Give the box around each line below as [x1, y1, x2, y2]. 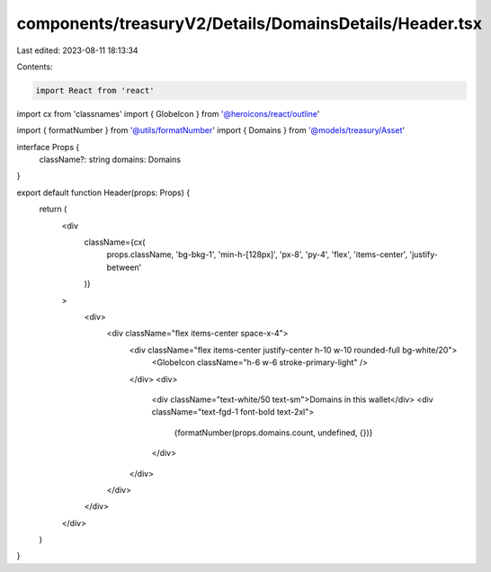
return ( [39, 203, 67, 215]
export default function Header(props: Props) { [16, 187, 191, 198]
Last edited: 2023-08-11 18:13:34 [16, 45, 138, 56]
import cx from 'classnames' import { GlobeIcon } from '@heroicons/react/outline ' [16, 108, 320, 119]
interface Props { [16, 141, 80, 152]
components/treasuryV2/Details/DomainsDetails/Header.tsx [16, 13, 483, 33]
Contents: [16, 61, 53, 72]
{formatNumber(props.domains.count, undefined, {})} [174, 427, 373, 438]
